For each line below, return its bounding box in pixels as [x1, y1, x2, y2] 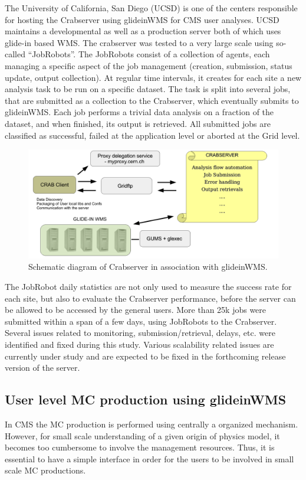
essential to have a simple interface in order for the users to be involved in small [5, 452, 294, 465]
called [5, 48, 25, 60]
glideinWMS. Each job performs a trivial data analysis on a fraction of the [5, 106, 274, 118]
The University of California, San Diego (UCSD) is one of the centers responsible [5, 2, 298, 14]
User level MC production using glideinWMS [5, 390, 287, 409]
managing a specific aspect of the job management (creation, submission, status [5, 59, 292, 71]
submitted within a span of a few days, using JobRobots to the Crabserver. [5, 315, 277, 327]
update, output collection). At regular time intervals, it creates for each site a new [5, 71, 302, 83]
